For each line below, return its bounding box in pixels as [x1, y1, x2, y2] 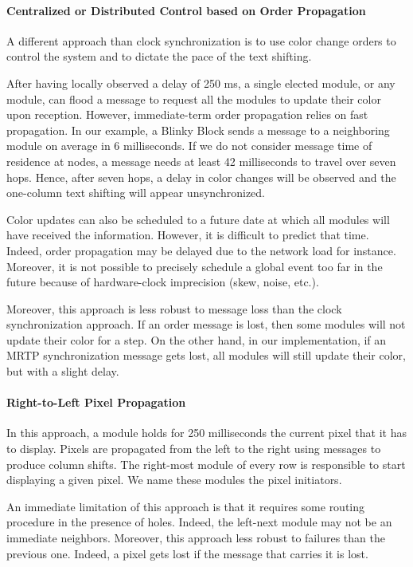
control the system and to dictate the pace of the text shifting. [6, 48, 312, 65]
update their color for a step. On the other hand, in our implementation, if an [6, 331, 387, 348]
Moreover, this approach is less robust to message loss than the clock [6, 300, 342, 317]
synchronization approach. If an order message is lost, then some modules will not [6, 316, 406, 333]
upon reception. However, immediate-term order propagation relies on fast [6, 106, 368, 123]
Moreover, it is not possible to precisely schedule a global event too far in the [6, 258, 383, 274]
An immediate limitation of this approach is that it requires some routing [6, 498, 365, 514]
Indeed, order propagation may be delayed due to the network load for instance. [6, 242, 396, 258]
